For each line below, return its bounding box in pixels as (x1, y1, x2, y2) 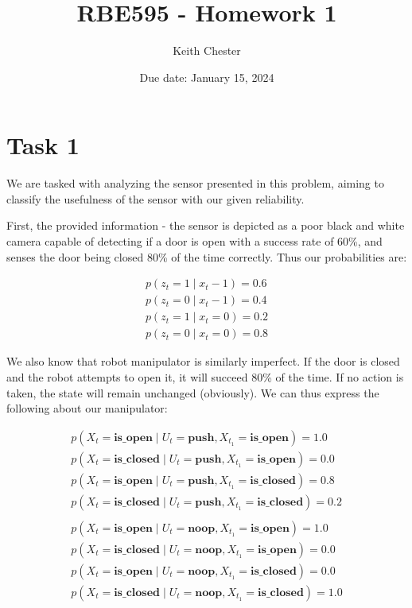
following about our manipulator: (6, 400, 168, 416)
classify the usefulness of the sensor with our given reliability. (6, 190, 305, 207)
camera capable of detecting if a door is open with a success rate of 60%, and (6, 233, 383, 250)
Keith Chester (173, 42, 241, 59)
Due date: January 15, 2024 (139, 68, 274, 85)
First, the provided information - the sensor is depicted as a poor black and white (6, 217, 405, 234)
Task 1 (6, 129, 80, 161)
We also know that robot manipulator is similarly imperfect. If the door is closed (6, 353, 400, 370)
